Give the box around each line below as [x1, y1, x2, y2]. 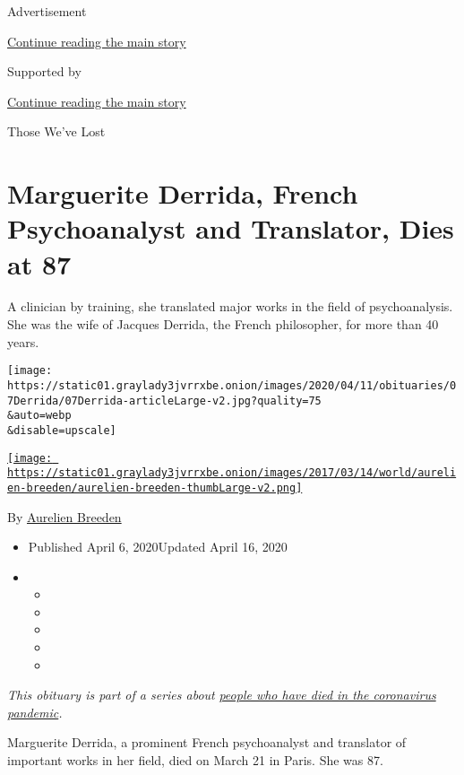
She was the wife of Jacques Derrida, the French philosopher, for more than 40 [7, 315, 439, 334]
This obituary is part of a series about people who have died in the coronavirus [7, 685, 436, 704]
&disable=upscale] [7, 423, 116, 437]
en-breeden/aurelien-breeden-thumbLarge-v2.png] [7, 481, 303, 494]
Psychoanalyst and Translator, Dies [7, 210, 454, 247]
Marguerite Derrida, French [7, 175, 358, 212]
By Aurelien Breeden [7, 507, 122, 526]
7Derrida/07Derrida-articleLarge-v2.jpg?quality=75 [7, 394, 322, 407]
